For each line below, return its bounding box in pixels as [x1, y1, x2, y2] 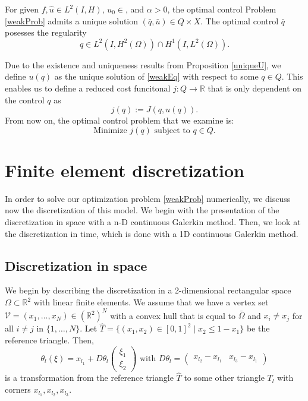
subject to [154, 126, 190, 135]
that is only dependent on [208, 81, 302, 94]
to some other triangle [184, 371, 265, 384]
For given [5, 3, 39, 15]
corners [5, 383, 31, 396]
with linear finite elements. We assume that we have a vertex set [33, 296, 269, 308]
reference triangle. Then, [5, 333, 94, 346]
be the [246, 322, 270, 334]
